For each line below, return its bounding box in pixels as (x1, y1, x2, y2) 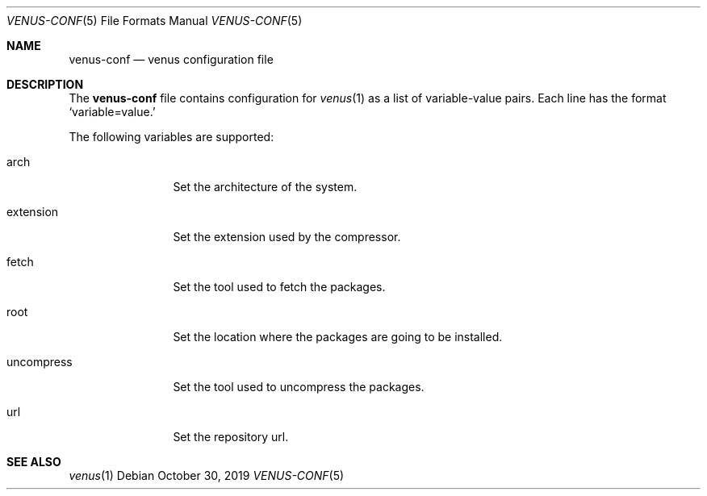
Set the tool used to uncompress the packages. (173, 380, 425, 394)
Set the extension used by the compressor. (173, 230, 401, 244)
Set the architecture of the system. (173, 180, 358, 194)
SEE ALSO (6, 455, 61, 469)
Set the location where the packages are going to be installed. (173, 330, 503, 344)
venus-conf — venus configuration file (69, 52, 274, 66)
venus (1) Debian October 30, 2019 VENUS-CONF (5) (69, 469, 345, 482)
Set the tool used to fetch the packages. (173, 280, 386, 294)
